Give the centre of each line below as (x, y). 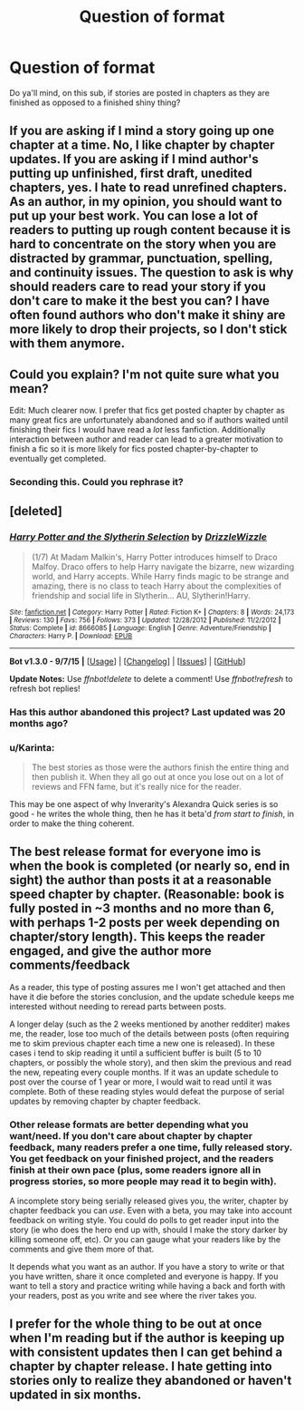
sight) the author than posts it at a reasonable (141, 880)
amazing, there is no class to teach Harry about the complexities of (157, 586)
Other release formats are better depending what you (129, 1124)
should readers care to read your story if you (138, 287)
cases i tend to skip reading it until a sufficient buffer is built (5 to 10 (136, 1053)
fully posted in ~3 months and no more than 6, (142, 909)
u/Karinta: (32, 747)
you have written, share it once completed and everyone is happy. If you (144, 1277)
